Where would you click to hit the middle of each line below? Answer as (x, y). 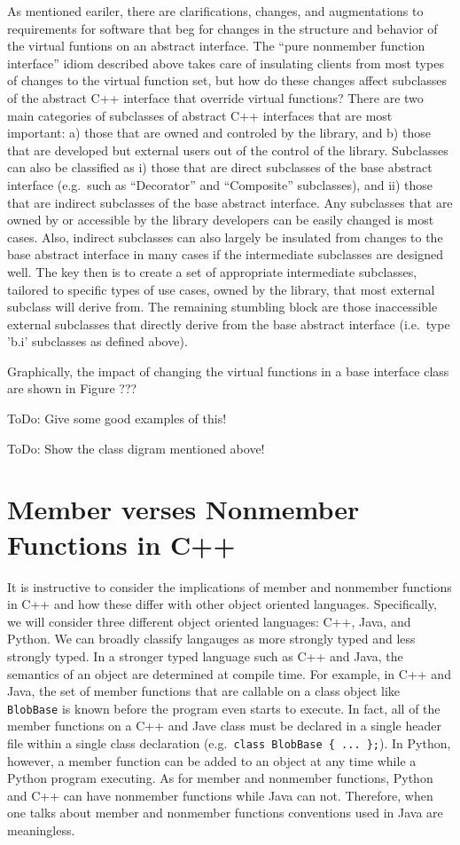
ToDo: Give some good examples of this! (117, 419)
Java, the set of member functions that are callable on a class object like (204, 691)
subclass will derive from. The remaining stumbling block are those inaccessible (222, 307)
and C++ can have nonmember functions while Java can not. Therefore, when (220, 795)
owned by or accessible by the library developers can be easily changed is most (221, 220)
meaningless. (41, 830)
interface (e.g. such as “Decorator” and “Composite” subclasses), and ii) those (220, 184)
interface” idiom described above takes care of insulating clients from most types (226, 63)
